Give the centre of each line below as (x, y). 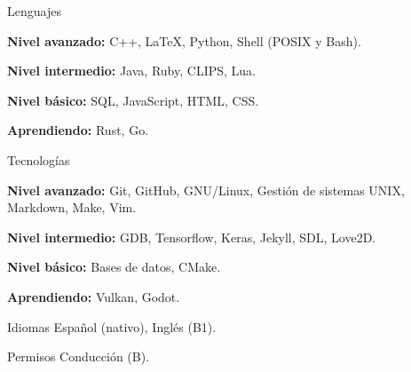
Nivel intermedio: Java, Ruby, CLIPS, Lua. (131, 71)
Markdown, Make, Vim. (72, 207)
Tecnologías (39, 159)
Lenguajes (34, 11)
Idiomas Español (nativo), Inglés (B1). (112, 326)
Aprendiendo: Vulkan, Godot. (94, 296)
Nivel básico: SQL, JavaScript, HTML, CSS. (133, 100)
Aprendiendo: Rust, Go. (78, 130)
